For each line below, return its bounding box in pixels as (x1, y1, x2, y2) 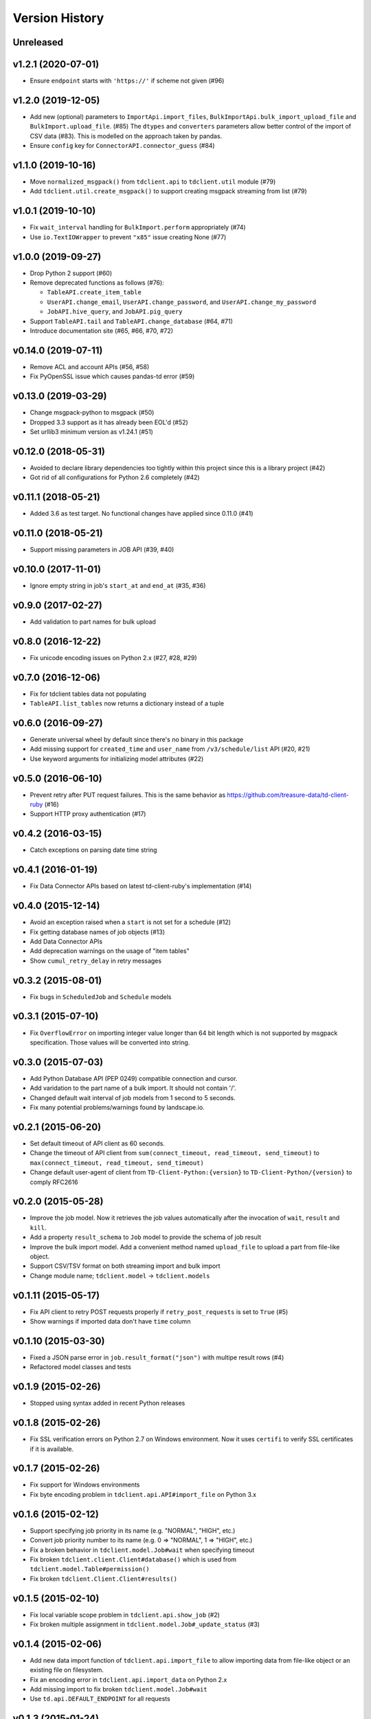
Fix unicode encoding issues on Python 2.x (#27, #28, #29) (30, 653, 197, 661)
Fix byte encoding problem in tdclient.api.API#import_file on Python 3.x (30, 1490, 257, 1498)
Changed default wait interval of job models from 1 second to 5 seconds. (30, 1093, 236, 1102)
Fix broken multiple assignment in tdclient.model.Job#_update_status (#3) (30, 1620, 260, 1629)
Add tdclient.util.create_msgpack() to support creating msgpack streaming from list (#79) (30, 187, 307, 195)
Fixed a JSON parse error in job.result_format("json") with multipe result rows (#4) (30, 1353, 284, 1361)
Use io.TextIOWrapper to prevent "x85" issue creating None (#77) (30, 232, 227, 241)
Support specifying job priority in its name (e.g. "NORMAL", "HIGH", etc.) (30, 1526, 236, 1535)
